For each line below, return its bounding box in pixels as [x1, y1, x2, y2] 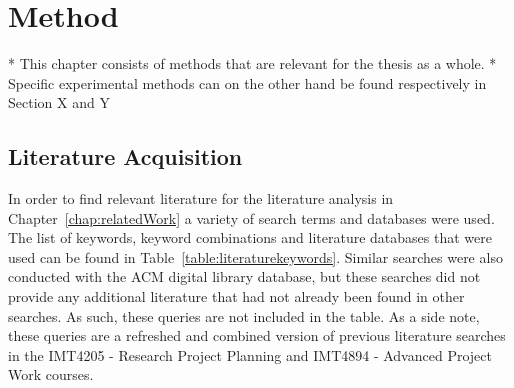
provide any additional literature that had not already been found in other [8, 286, 465, 307]
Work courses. [8, 364, 94, 385]
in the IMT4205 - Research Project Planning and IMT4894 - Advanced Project [8, 344, 492, 365]
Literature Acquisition [8, 141, 243, 172]
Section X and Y [8, 92, 110, 113]
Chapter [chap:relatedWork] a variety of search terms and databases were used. [8, 207, 495, 228]
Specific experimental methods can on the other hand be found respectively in [8, 72, 487, 93]
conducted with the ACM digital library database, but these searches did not [8, 266, 481, 287]
